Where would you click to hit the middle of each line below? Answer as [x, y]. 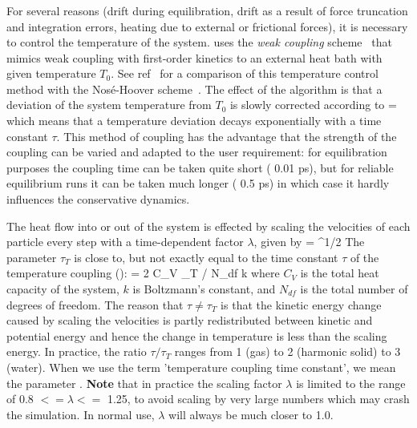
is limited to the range [351, 383]
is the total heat [340, 273]
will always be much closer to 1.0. [251, 414]
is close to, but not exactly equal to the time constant [206, 257]
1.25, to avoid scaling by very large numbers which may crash [258, 399]
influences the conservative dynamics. [98, 199]
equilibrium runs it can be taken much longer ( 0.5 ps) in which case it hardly [198, 183]
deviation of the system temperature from [109, 105]
